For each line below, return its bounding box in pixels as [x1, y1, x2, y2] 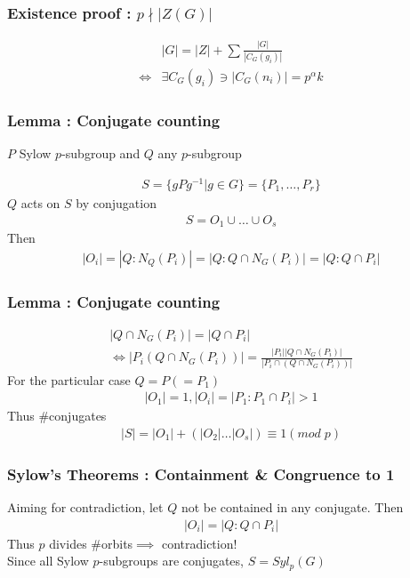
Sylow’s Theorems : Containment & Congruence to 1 [7, 462, 395, 485]
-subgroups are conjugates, [99, 551, 244, 570]
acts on [20, 193, 60, 212]
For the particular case [7, 370, 131, 389]
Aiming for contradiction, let [7, 497, 164, 516]
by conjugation [76, 193, 157, 212]
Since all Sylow [7, 551, 89, 570]
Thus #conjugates [7, 406, 107, 425]
